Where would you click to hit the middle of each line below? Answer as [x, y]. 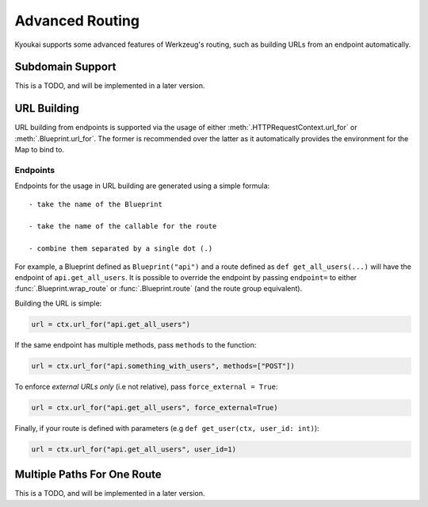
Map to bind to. [40, 150]
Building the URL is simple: [58, 303]
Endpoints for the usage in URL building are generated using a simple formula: [142, 186]
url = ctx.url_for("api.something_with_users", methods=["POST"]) [163, 366]
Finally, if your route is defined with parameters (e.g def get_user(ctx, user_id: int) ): [167, 428]
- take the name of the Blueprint [96, 204]
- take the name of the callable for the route [123, 227]
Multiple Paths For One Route [88, 475]
